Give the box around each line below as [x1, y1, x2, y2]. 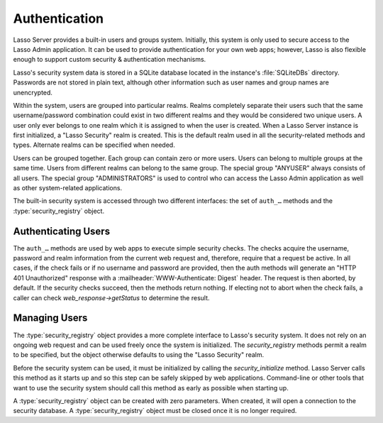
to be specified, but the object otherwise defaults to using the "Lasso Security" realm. [13, 351, 265, 359]
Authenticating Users [13, 225, 110, 237]
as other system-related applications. [13, 184, 123, 192]
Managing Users [13, 312, 88, 324]
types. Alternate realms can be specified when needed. [13, 141, 175, 149]
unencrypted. [13, 88, 53, 97]
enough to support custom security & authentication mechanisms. [13, 55, 206, 64]
